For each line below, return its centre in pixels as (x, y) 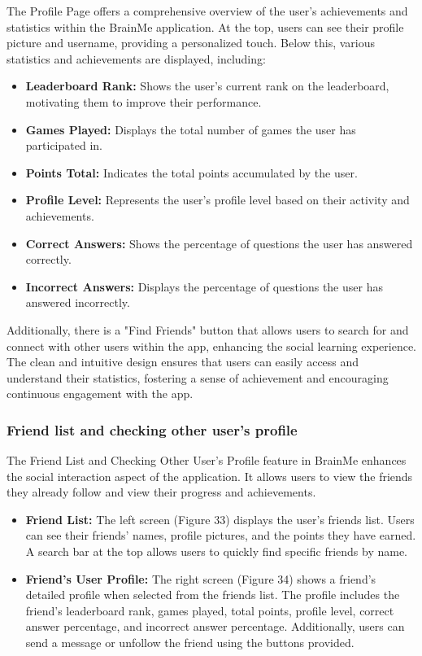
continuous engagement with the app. (100, 394)
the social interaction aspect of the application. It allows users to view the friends (210, 476)
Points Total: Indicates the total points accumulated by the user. (191, 172)
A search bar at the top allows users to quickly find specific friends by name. (217, 551)
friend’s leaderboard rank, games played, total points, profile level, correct (210, 610)
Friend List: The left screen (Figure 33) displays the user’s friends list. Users (220, 519)
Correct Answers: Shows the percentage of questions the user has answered (219, 243)
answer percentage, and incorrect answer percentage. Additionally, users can (215, 626)
